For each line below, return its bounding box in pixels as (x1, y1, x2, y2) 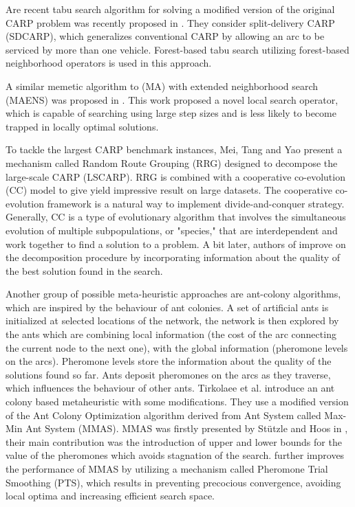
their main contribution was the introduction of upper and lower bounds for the (6, 434, 342, 449)
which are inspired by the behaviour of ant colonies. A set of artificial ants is (6, 300, 329, 314)
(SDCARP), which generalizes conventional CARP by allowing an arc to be (6, 29, 325, 43)
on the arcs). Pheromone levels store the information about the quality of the (6, 354, 332, 368)
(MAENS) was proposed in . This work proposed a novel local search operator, (6, 92, 338, 106)
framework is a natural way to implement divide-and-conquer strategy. (47, 196, 345, 210)
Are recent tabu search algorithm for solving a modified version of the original (6, 2, 335, 16)
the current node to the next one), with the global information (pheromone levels (6, 340, 348, 354)
